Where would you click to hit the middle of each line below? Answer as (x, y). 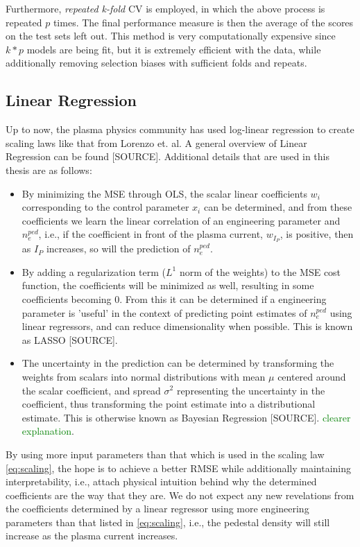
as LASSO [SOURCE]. (70, 339)
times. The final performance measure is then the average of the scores (203, 22)
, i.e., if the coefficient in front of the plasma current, (151, 234)
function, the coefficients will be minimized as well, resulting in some (168, 285)
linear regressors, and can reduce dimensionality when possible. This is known (187, 326)
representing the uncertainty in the (251, 390)
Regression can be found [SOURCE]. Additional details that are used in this (168, 156)
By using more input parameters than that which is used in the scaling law (165, 454)
